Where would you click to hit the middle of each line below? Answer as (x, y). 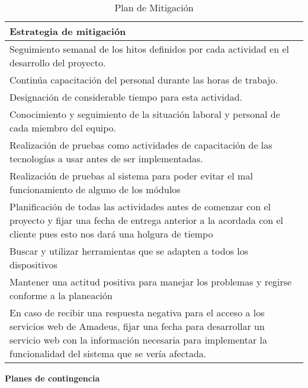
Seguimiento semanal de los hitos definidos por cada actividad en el (149, 49)
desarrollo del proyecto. (58, 62)
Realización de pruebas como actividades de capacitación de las (141, 145)
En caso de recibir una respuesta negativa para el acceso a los (137, 312)
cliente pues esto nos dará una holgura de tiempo (111, 234)
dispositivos (33, 264)
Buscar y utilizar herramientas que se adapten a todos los (129, 251)
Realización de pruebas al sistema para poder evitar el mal (131, 176)
